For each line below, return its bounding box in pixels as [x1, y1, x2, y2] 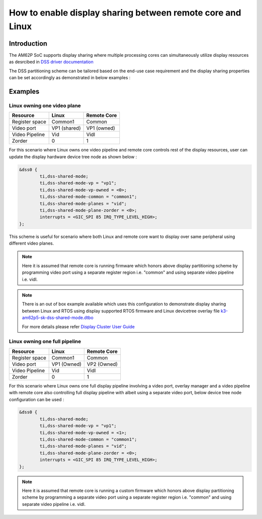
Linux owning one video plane [9, 102, 81, 109]
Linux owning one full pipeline [9, 338, 82, 345]
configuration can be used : [9, 396, 65, 402]
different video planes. [9, 240, 54, 246]
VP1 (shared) [51, 125, 81, 132]
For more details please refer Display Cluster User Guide [22, 323, 135, 330]
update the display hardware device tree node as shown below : [9, 153, 137, 160]
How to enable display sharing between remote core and [9, 7, 241, 18]
